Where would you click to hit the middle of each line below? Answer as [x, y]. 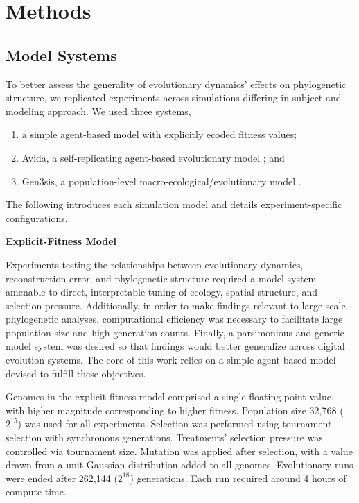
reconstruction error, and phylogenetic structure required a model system [161, 278]
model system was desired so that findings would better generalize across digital [175, 346]
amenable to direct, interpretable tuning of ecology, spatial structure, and [161, 292]
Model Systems [61, 54]
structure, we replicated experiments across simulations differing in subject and [174, 97]
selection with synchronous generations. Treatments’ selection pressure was [164, 437]
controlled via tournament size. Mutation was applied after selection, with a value [179, 451]
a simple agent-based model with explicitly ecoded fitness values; [159, 134]
